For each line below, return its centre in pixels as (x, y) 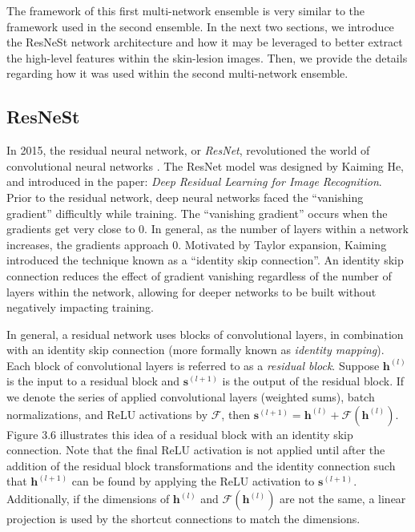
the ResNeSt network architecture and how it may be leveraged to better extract (205, 42)
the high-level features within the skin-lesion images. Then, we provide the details (207, 57)
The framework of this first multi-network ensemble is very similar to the (186, 10)
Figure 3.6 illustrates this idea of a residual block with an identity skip (180, 434)
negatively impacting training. (81, 307)
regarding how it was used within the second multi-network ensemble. (177, 73)
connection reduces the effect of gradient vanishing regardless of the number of (199, 275)
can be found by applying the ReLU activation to (193, 481)
